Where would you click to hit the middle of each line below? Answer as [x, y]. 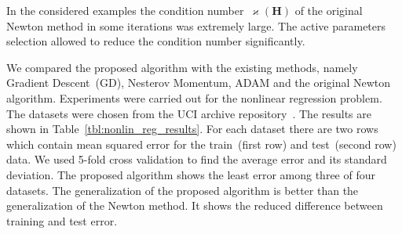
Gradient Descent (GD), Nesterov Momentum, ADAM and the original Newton [199, 83]
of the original [329, 10]
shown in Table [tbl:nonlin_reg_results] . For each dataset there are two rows [192, 129]
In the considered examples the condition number [125, 10]
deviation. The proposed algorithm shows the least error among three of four [191, 174]
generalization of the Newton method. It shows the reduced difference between [195, 205]
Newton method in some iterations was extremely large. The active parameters [196, 25]
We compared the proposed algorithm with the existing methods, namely [182, 67]
